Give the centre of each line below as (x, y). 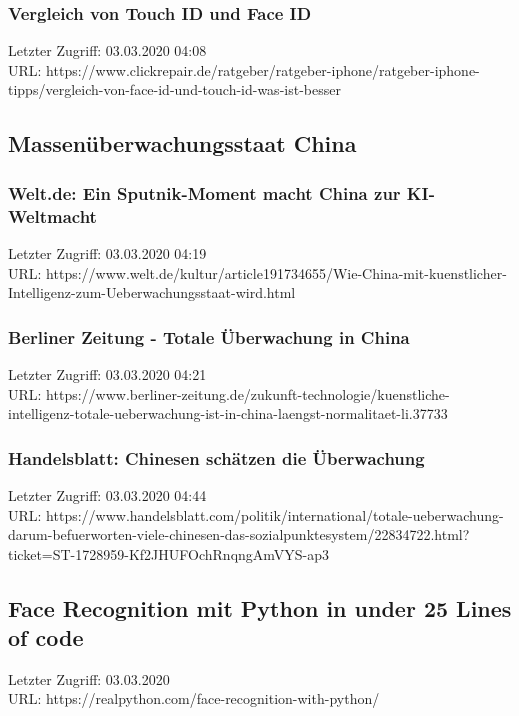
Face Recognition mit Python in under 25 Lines (260, 607)
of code (46, 637)
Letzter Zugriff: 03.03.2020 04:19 (107, 252)
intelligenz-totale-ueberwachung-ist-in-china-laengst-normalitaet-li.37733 (228, 413)
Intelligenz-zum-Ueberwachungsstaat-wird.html (152, 292)
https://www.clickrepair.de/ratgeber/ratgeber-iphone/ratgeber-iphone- (263, 69)
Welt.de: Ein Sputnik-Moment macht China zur (204, 192)
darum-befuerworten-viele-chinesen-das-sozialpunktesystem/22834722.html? (239, 534)
